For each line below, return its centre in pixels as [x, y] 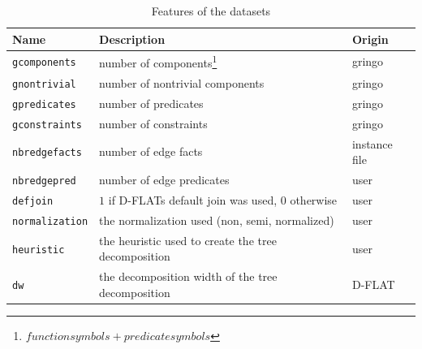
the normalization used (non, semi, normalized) [217, 220]
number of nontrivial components [182, 82]
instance [372, 143]
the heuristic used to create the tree [188, 240]
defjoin [33, 201]
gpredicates [44, 104]
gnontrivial [44, 84]
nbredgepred [44, 181]
